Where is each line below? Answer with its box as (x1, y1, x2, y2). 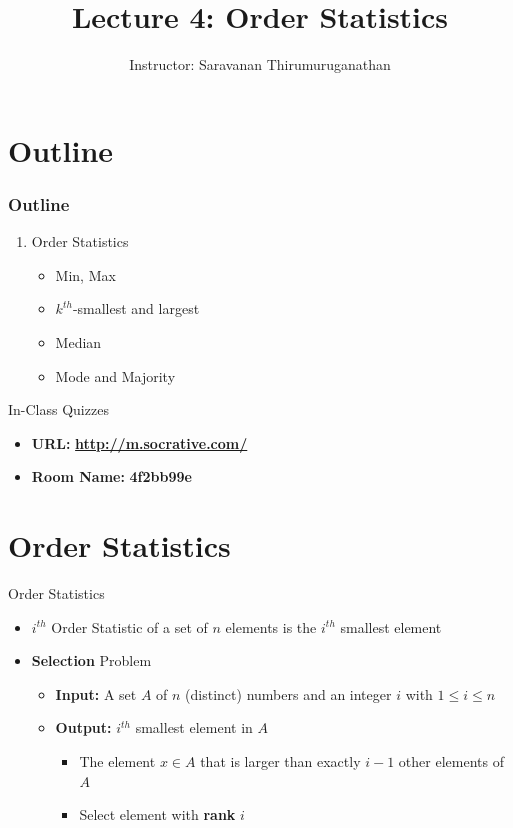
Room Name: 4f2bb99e (31, 466, 192, 487)
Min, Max (55, 264, 116, 285)
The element (79, 750, 156, 771)
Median (55, 331, 102, 352)
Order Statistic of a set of (51, 616, 208, 637)
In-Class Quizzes (8, 399, 109, 420)
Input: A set (55, 683, 137, 704)
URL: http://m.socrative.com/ (31, 432, 248, 453)
